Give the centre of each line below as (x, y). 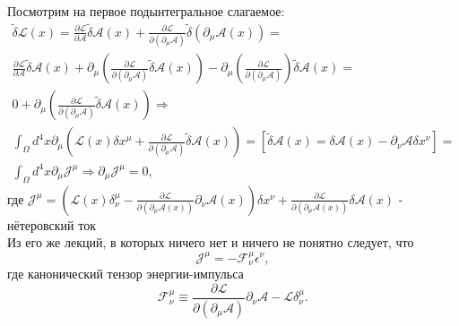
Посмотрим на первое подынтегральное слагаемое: (146, 11)
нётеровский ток (52, 224)
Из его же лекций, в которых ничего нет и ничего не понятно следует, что (211, 242)
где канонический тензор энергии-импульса (126, 273)
